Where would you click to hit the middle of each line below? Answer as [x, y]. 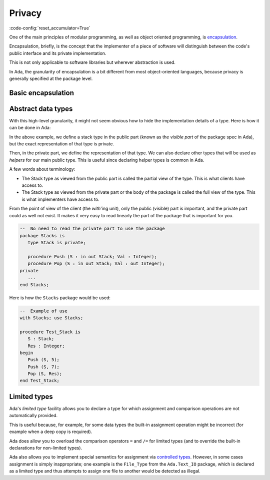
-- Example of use [43, 311]
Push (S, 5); [44, 360]
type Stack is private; [57, 243]
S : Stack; [41, 339]
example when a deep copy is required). [51, 432]
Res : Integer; [46, 346]
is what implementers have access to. [60, 199]
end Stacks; [34, 284]
